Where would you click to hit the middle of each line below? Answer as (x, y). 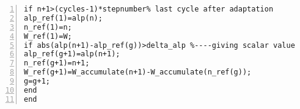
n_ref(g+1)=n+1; (57, 63)
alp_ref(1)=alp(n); (63, 18)
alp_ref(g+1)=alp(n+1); (72, 54)
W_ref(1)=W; (48, 36)
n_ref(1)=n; (48, 27)
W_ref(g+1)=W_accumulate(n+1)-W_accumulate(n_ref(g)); (138, 72)
